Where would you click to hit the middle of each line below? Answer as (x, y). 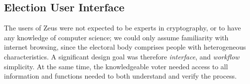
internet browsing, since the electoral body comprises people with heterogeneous (125, 47)
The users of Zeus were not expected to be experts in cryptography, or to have (123, 28)
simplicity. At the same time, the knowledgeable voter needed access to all (116, 66)
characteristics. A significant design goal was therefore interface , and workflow (122, 56)
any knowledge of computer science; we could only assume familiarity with (116, 37)
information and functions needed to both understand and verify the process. (120, 76)
